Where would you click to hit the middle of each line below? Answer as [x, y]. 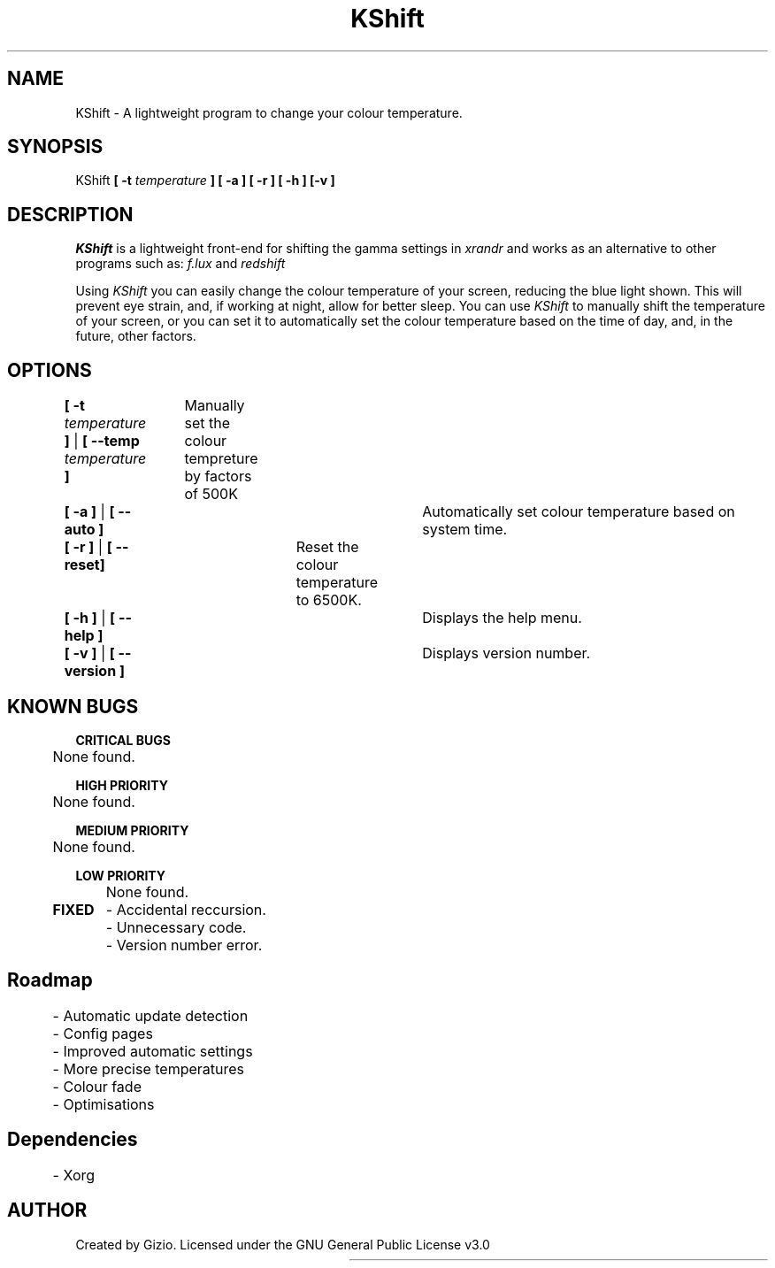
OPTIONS [50, 370]
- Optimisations [104, 1104]
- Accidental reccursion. [186, 909]
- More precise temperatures [149, 1068]
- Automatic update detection [150, 1015]
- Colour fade [97, 1086]
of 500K [211, 494]
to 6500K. [329, 600]
